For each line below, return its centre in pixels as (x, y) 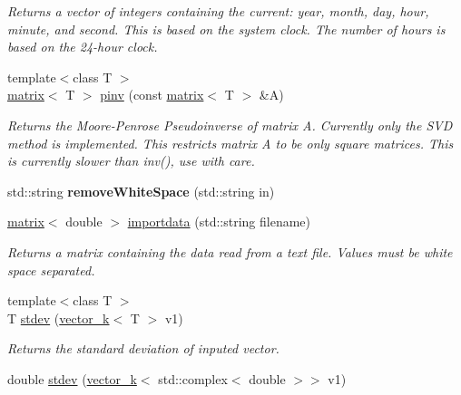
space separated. (51, 270)
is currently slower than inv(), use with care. (131, 161)
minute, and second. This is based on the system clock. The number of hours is (226, 29)
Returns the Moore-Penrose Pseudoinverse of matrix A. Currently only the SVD (230, 125)
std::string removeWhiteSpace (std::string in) (141, 191)
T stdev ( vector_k (59, 318)
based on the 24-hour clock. (83, 47)
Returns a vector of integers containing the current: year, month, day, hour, (218, 11)
